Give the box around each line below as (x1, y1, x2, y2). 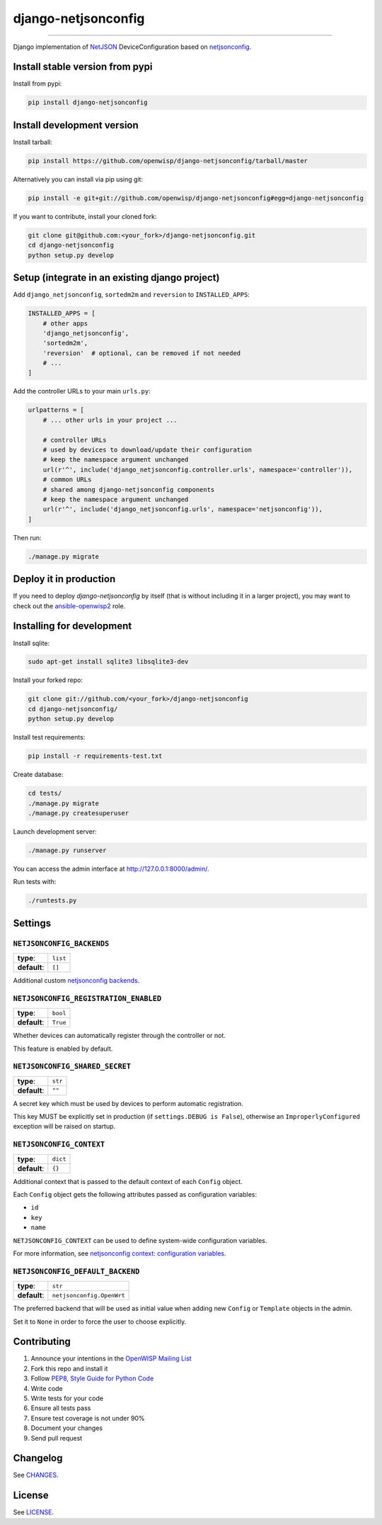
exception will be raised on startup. (13, 1122, 116, 1131)
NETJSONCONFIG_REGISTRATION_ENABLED (13, 993, 162, 1003)
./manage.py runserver (28, 846, 107, 854)
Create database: (13, 770, 64, 779)
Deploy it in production (13, 573, 116, 585)
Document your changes (30, 1424, 103, 1432)
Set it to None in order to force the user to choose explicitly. (13, 1317, 187, 1326)
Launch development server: (13, 827, 97, 836)
